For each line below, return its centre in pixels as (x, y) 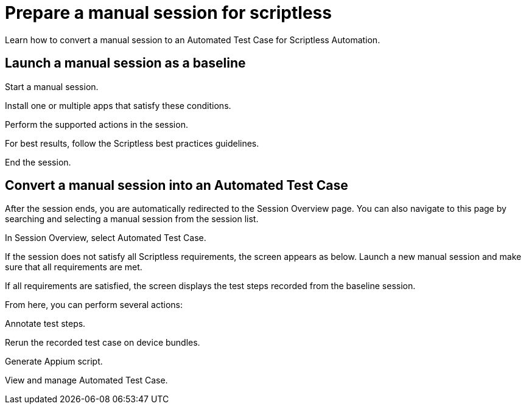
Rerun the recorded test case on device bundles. (103, 343)
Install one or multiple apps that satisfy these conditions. (118, 105)
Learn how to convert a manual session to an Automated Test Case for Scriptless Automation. (193, 40)
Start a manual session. (52, 86)
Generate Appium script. (54, 362)
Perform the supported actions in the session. (96, 124)
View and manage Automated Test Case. (86, 380)
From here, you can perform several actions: (94, 305)
